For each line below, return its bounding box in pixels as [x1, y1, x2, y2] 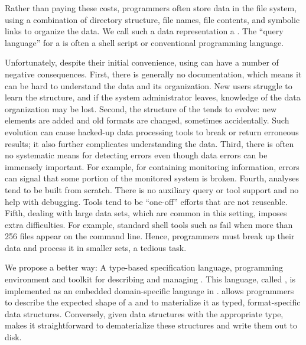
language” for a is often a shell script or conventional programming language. [5, 36, 284, 48]
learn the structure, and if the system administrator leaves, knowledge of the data [5, 91, 301, 103]
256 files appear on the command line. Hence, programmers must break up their [5, 230, 295, 242]
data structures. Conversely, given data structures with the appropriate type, [5, 307, 284, 320]
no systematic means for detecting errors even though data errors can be [5, 149, 268, 161]
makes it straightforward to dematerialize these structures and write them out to [5, 319, 297, 331]
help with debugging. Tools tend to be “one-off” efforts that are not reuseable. [5, 195, 288, 207]
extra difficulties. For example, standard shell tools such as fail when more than [5, 218, 293, 230]
